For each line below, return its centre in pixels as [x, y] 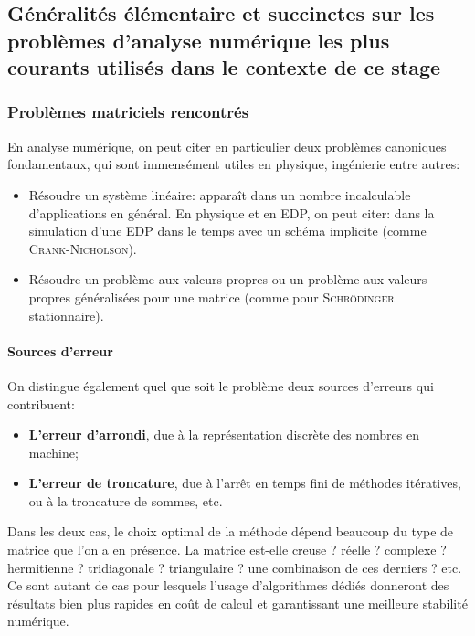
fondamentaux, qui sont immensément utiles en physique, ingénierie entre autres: [234, 164]
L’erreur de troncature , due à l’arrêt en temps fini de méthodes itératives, [245, 483]
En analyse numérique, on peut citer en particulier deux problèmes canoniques [227, 146]
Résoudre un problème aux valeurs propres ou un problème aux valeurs [228, 279]
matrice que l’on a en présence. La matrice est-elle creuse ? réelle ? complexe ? [227, 550]
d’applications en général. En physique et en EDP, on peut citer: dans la [232, 212]
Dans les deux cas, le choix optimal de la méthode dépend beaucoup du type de [231, 531]
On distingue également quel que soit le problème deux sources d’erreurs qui [221, 385]
